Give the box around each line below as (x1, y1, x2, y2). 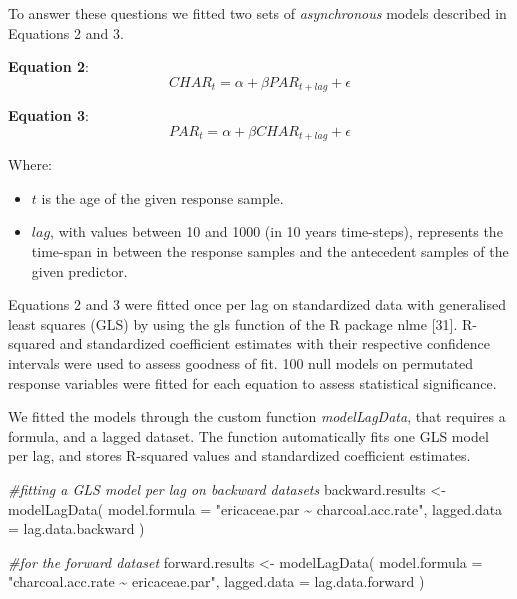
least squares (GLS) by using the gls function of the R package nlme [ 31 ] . (8, 313, 458, 334)
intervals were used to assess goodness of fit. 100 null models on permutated (8, 353, 474, 374)
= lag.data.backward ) (8, 518, 145, 539)
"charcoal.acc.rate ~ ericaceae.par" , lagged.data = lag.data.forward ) (8, 571, 425, 592)
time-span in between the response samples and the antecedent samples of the (31, 241, 509, 262)
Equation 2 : (8, 56, 89, 77)
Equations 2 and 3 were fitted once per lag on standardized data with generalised (8, 294, 506, 315)
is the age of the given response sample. (41, 187, 284, 208)
